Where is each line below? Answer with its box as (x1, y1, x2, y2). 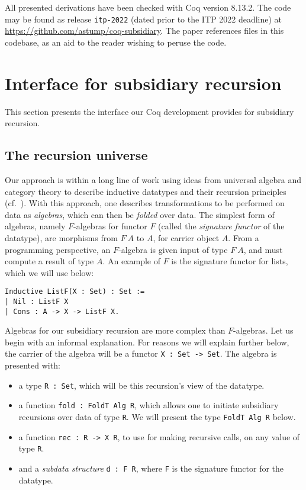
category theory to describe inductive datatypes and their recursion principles (5, 185, 286, 197)
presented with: (5, 359, 60, 371)
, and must (243, 243, 283, 255)
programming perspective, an (5, 243, 111, 255)
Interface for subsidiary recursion (5, 71, 282, 95)
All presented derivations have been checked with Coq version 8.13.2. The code (5, 1, 291, 13)
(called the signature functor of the (158, 220, 285, 232)
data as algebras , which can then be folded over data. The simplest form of (5, 208, 275, 220)
